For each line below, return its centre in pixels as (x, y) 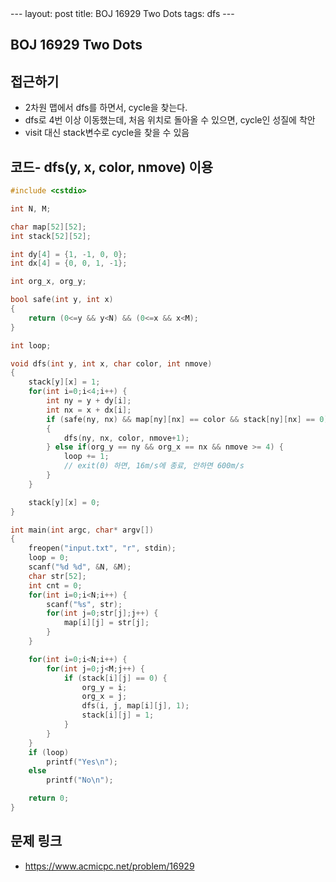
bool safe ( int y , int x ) (62, 300)
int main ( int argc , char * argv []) (82, 530)
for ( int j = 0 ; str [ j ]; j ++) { (102, 613)
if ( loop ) (49, 752)
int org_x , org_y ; (48, 282)
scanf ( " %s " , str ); (84, 604)
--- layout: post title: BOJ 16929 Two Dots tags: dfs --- (122, 13)
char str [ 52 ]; (57, 576)
